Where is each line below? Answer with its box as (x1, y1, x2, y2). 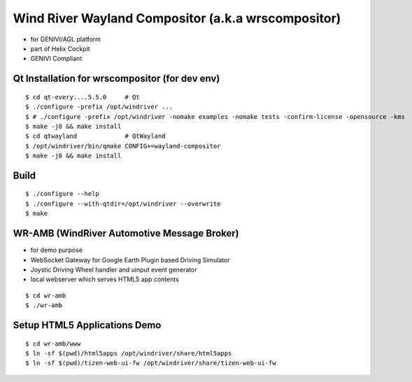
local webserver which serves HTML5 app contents (30, 275, 180, 283)
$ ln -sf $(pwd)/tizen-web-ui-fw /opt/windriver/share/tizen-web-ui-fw (25, 359, 276, 367)
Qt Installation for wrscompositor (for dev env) (13, 73, 220, 85)
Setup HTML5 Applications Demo (13, 319, 162, 331)
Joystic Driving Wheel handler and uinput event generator (30, 265, 197, 274)
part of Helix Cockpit (30, 44, 90, 52)
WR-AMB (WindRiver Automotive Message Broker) (13, 227, 239, 239)
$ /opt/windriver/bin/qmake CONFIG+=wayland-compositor (25, 142, 221, 150)
